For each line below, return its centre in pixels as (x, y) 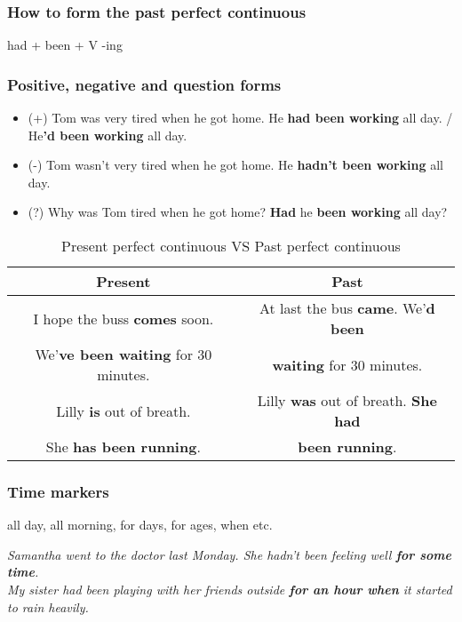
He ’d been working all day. (108, 135)
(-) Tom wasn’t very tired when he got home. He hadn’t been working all (235, 165)
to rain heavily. (48, 606)
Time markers (58, 491)
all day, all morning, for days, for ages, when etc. (140, 525)
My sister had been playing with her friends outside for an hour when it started (230, 589)
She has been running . (123, 447)
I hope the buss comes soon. (123, 318)
